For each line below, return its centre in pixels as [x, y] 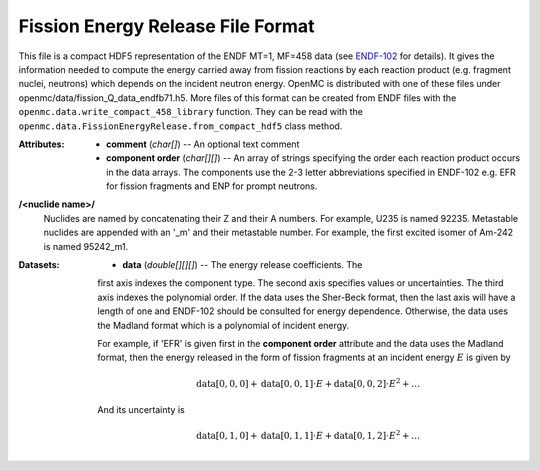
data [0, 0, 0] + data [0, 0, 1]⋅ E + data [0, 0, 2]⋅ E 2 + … [308, 382]
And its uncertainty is [141, 409]
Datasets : [39, 265]
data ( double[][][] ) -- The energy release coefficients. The [242, 265]
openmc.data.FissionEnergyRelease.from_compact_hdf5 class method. [180, 126]
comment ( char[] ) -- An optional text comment [203, 144]
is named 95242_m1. [86, 246]
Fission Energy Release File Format [166, 26]
